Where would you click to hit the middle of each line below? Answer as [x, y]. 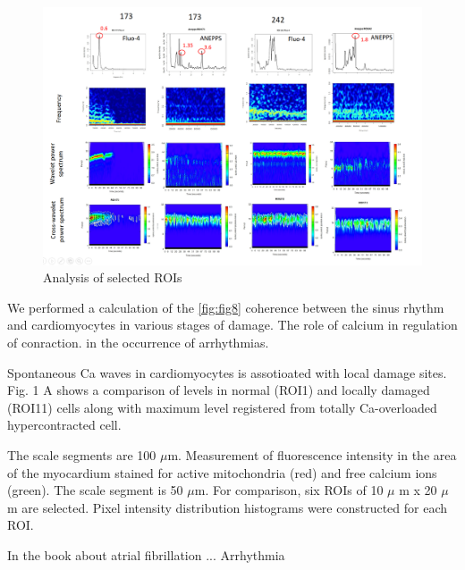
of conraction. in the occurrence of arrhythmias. [138, 342]
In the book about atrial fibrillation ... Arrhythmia [146, 554]
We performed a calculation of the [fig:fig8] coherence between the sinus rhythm [226, 307]
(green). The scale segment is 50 [95, 490]
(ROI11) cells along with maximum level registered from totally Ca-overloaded [222, 407]
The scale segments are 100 [82, 454]
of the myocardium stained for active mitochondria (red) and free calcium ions [222, 472]
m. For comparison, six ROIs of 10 [289, 490]
